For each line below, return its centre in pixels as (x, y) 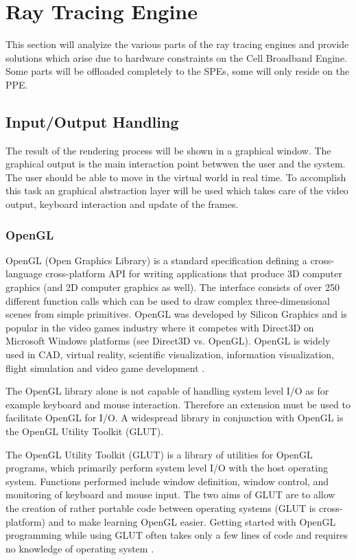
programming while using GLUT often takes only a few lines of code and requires (177, 535)
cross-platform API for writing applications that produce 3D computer (194, 273)
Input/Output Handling (92, 121)
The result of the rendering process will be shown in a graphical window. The (168, 150)
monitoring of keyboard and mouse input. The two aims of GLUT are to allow (170, 494)
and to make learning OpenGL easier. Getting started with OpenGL (192, 521)
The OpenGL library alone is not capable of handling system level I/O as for (167, 391)
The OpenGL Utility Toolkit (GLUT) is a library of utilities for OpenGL (159, 454)
